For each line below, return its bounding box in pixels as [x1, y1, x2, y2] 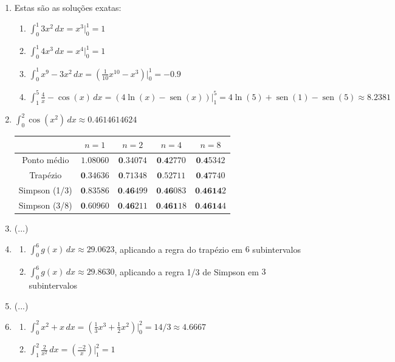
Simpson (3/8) [18, 198, 72, 211]
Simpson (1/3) [18, 184, 72, 196]
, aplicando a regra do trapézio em [114, 243, 243, 255]
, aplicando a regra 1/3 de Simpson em [114, 265, 259, 278]
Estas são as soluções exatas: [14, 1, 122, 13]
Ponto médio [22, 153, 69, 166]
